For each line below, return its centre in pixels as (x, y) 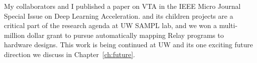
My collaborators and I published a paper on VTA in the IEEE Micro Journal (122, 6)
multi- (228, 25)
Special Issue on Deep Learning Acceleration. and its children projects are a (119, 16)
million (15, 35)
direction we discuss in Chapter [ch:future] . (70, 54)
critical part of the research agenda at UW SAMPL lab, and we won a (110, 25)
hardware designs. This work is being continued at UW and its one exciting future (128, 45)
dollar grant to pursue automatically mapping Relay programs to (125, 35)
